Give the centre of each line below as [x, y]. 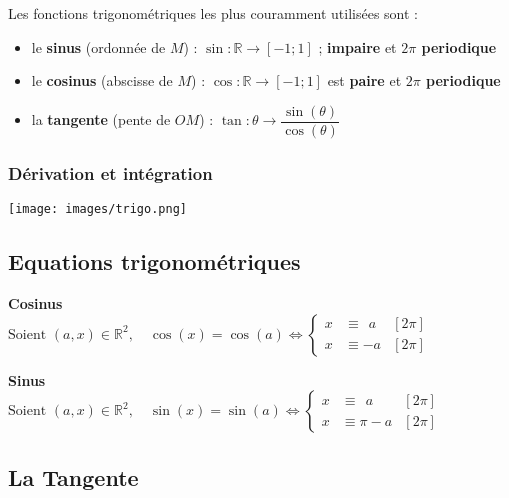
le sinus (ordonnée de [98, 46]
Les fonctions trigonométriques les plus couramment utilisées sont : [213, 13]
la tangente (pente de [101, 119]
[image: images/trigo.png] [97, 209]
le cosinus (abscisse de [102, 80]
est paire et [364, 80]
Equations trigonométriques [154, 261]
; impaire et [357, 46]
